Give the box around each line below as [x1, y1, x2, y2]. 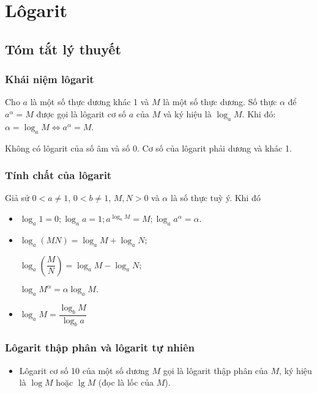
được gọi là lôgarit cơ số [36, 107, 127, 120]
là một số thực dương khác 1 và [30, 95, 149, 108]
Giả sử [5, 191, 29, 204]
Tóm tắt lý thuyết [5, 39, 121, 58]
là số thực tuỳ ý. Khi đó [170, 191, 261, 204]
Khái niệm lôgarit [5, 72, 94, 87]
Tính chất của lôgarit [5, 167, 112, 183]
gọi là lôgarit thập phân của [163, 364, 268, 376]
